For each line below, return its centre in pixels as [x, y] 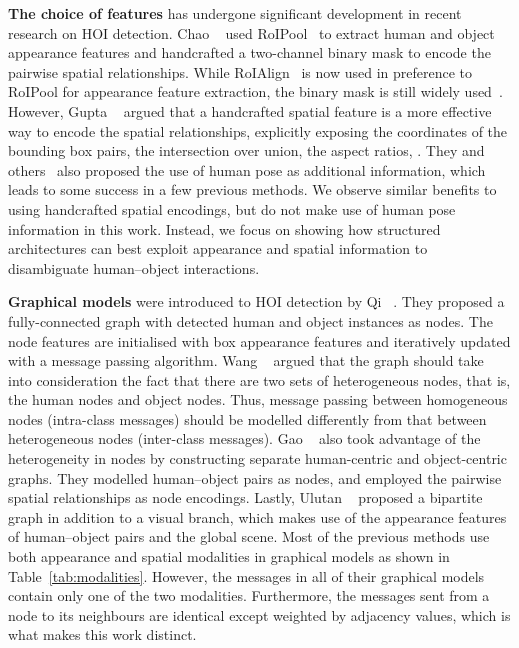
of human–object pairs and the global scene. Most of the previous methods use [249, 536]
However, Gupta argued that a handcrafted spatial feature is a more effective [250, 110]
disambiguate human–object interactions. [134, 267]
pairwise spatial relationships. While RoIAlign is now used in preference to [240, 71]
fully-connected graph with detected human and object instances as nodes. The [250, 320]
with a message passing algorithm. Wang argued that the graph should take [246, 360]
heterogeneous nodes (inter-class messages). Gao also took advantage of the [244, 438]
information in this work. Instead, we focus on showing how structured [224, 228]
